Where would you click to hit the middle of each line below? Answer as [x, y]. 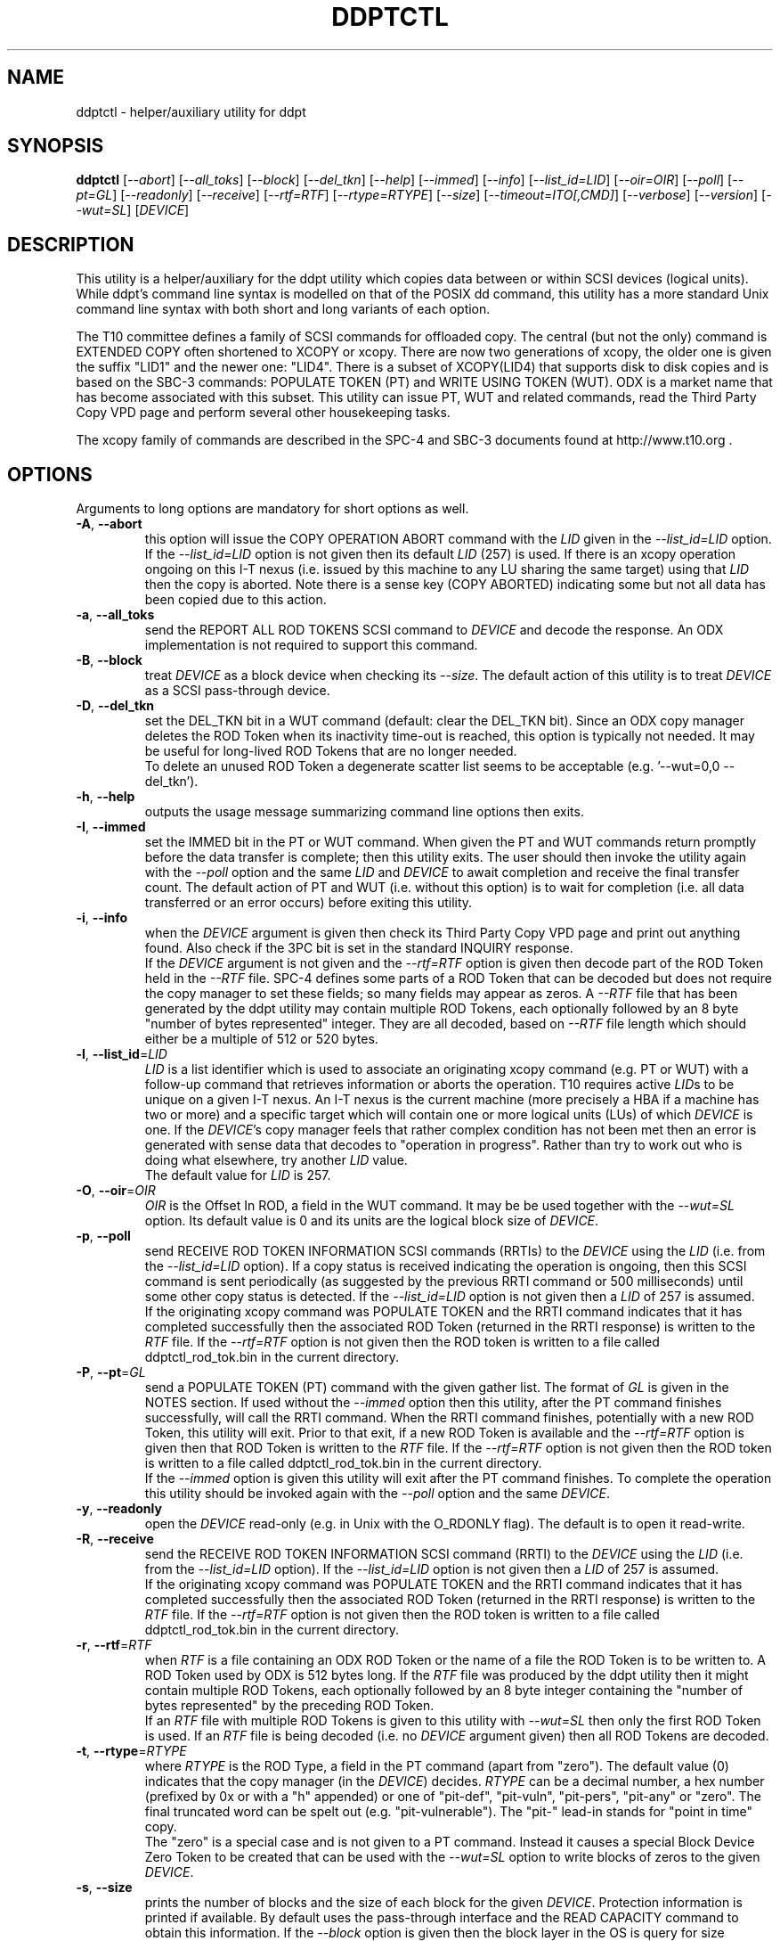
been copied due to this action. [236, 600]
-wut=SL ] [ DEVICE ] [133, 210]
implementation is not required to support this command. [311, 645]
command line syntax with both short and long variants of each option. [283, 309]
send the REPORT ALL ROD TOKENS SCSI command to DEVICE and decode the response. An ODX [434, 630]
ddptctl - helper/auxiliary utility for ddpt [191, 111]
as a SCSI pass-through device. [237, 691]
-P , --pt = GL [111, 1372]
